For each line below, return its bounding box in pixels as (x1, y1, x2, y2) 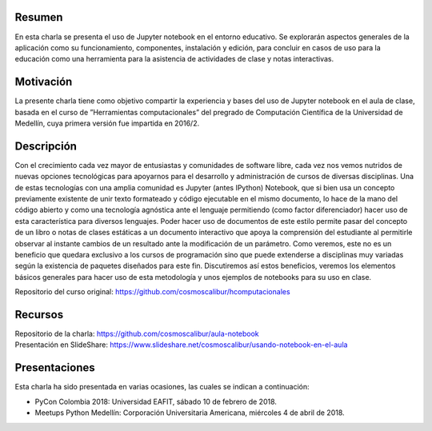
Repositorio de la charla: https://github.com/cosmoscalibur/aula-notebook (14, 329, 259, 339)
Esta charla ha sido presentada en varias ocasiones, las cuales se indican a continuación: (14, 382, 310, 392)
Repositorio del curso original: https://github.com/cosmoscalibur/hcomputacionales (14, 287, 291, 297)
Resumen (14, 10, 63, 24)
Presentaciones (14, 361, 95, 375)
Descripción (14, 139, 78, 153)
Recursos (14, 308, 64, 321)
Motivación (14, 75, 73, 89)
